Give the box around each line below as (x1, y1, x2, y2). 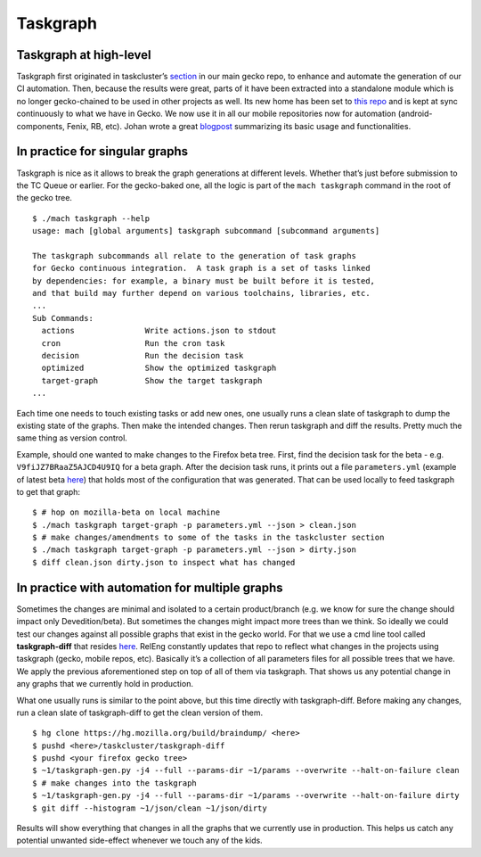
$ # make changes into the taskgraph (32, 778, 198, 788)
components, (16, 120, 66, 131)
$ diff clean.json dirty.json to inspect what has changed (32, 557, 296, 567)
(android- (397, 108, 433, 119)
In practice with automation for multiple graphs (16, 580, 283, 595)
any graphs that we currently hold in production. (16, 679, 193, 689)
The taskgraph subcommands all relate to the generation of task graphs (32, 251, 356, 260)
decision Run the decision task (41, 350, 244, 360)
